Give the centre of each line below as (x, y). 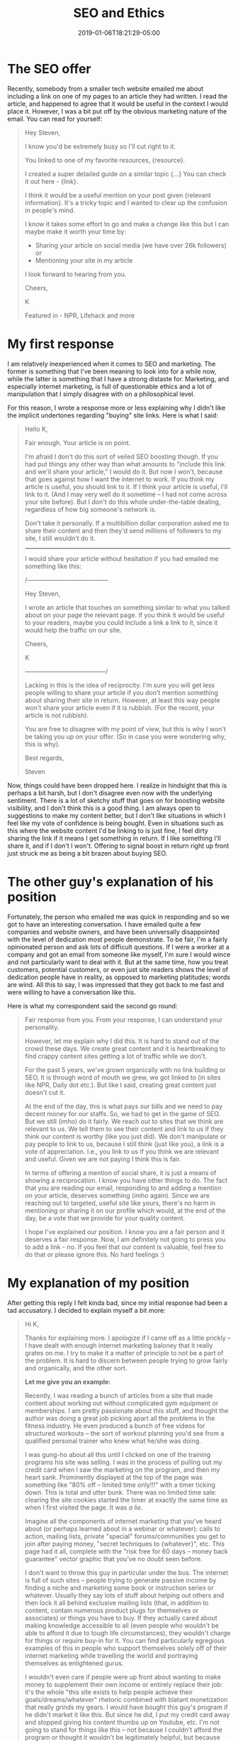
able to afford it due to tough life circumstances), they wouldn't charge (127, 1633)
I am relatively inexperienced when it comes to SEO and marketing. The (112, 364)
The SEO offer (49, 69)
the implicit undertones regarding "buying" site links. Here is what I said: (113, 415)
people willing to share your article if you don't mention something (121, 692)
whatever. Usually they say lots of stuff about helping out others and (124, 1595)
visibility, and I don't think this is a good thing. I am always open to (104, 808)
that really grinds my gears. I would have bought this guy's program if (126, 1707)
